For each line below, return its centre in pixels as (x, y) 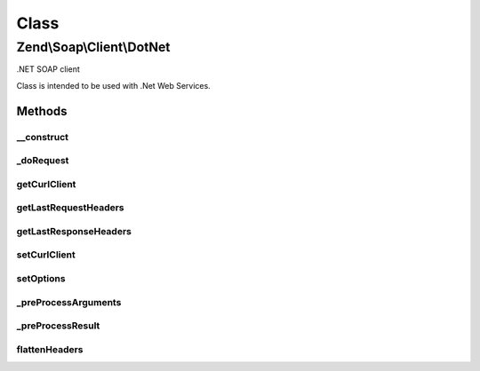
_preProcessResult (58, 326)
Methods (42, 111)
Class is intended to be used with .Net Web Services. (113, 85)
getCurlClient (46, 184)
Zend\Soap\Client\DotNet (93, 47)
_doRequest (43, 161)
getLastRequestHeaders (70, 208)
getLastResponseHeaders (74, 231)
